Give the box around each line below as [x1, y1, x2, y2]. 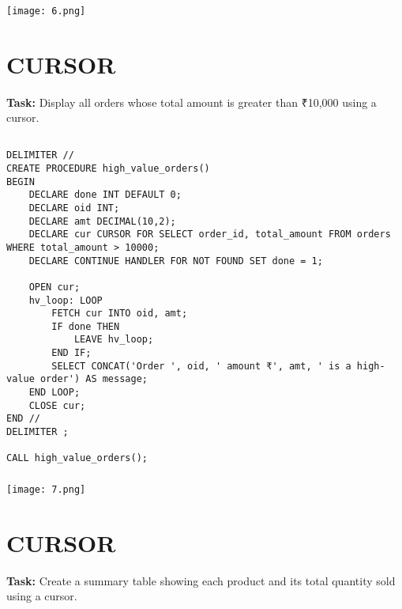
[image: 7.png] [6, 483, 86, 495]
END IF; [51, 347, 92, 359]
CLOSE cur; [28, 399, 86, 411]
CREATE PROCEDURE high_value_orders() [6, 162, 210, 174]
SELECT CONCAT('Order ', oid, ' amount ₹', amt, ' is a [51, 360, 351, 372]
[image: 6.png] [6, 5, 86, 17]
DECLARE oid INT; [28, 202, 120, 214]
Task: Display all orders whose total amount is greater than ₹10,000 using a [6, 93, 377, 110]
